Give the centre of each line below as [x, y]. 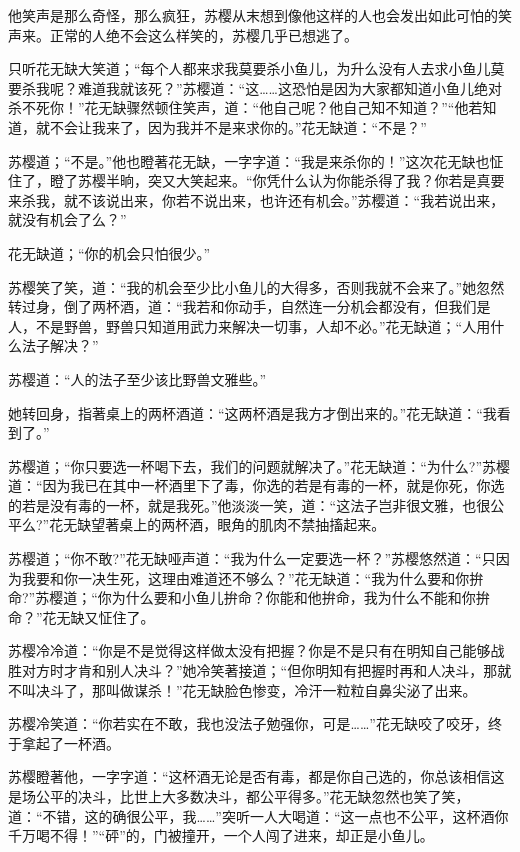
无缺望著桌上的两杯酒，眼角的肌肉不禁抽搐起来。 [224, 524]
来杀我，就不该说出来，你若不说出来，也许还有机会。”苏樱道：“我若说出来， [256, 199]
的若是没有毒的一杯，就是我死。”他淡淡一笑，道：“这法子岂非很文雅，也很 [249, 504]
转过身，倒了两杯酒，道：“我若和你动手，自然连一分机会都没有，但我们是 [249, 306]
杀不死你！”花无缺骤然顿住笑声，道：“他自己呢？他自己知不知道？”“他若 [245, 107]
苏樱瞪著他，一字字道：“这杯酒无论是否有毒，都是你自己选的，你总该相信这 [256, 776]
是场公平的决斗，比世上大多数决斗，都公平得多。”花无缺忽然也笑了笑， [239, 796]
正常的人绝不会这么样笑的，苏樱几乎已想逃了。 [203, 34]
